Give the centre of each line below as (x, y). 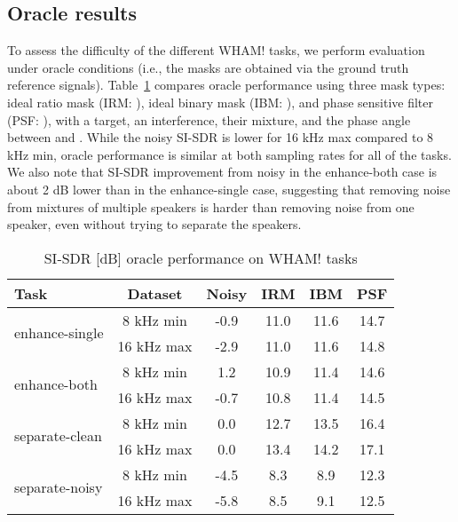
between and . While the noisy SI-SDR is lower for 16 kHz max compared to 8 (221, 137)
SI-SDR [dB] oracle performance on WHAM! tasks (201, 257)
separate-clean (58, 436)
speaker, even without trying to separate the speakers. (154, 224)
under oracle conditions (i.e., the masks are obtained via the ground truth (208, 67)
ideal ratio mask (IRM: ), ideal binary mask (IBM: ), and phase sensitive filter (221, 102)
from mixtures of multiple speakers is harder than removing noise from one (211, 206)
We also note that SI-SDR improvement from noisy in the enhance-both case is (222, 172)
